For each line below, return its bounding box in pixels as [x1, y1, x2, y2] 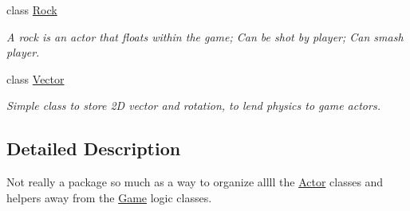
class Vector [6, 70, 65, 87]
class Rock [6, 2, 57, 18]
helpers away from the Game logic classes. [6, 189, 212, 205]
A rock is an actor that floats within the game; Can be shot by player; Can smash [6, 28, 404, 45]
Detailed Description [6, 136, 181, 161]
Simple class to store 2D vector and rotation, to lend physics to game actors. [6, 97, 380, 114]
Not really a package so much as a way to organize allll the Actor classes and [6, 174, 384, 190]
